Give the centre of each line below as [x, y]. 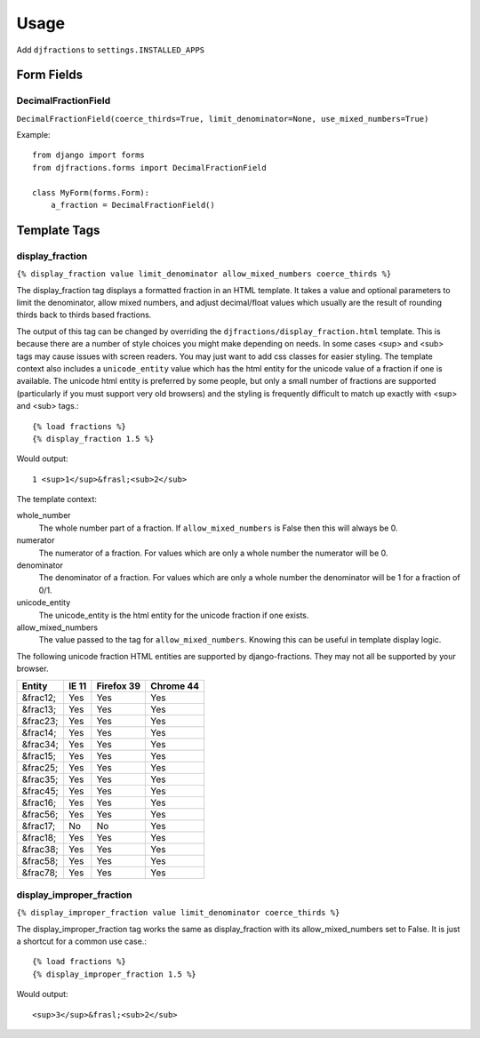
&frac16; [39, 802]
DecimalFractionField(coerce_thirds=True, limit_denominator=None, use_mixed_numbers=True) [223, 119]
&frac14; [39, 732]
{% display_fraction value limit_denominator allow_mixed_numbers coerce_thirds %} [204, 274]
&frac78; [40, 873]
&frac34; [40, 744]
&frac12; [39, 698]
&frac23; [40, 721]
